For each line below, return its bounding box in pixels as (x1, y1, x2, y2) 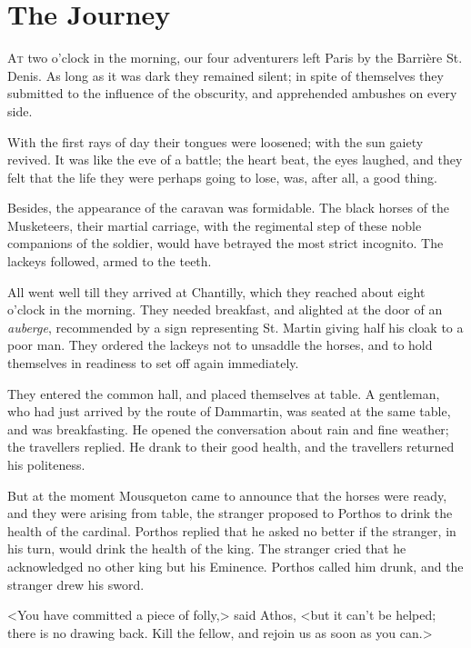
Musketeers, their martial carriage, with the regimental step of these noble (7, 215, 422, 234)
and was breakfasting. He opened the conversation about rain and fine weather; (7, 419, 449, 438)
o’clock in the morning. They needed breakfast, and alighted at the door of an (7, 300, 443, 319)
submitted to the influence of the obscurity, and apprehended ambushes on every (7, 84, 457, 103)
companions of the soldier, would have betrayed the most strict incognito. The (7, 234, 444, 253)
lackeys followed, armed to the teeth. (7, 252, 212, 271)
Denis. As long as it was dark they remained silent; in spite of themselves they (7, 65, 444, 85)
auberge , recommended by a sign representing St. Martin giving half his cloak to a (7, 317, 464, 336)
